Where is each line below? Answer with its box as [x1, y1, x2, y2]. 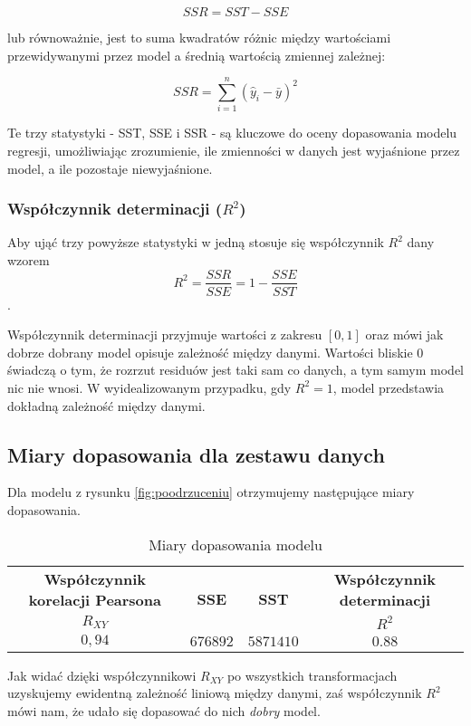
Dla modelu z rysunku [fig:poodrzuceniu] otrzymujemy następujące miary [7, 482, 415, 502]
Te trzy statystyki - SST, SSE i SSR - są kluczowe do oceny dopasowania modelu [7, 123, 457, 142]
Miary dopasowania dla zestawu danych [7, 440, 385, 468]
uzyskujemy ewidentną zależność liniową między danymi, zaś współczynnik [7, 683, 422, 702]
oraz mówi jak [365, 325, 444, 344]
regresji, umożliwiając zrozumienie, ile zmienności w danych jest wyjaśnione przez [7, 140, 460, 159]
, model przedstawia [332, 377, 445, 396]
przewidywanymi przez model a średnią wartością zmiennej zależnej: [7, 45, 386, 64]
